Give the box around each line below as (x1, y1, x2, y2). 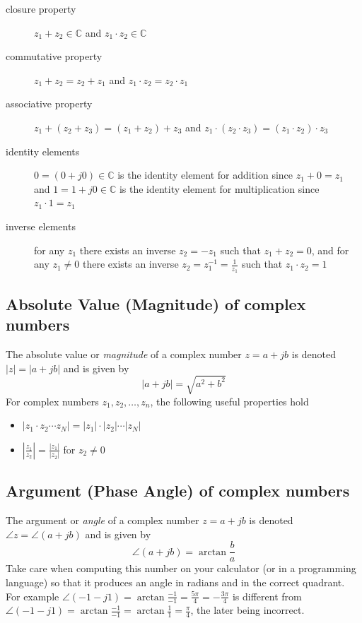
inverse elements (6, 218, 76, 233)
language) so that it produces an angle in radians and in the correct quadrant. (6, 574, 345, 589)
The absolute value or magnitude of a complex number (6, 346, 242, 361)
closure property (6, 1, 76, 16)
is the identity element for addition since (117, 167, 293, 182)
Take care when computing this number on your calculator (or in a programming (6, 561, 356, 576)
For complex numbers (6, 393, 99, 408)
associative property (6, 96, 93, 111)
